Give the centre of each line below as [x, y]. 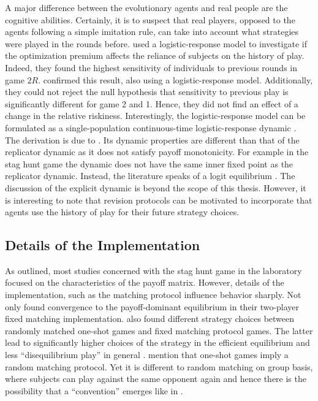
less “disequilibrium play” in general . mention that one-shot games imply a [147, 355]
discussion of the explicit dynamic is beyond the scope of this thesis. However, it [156, 187]
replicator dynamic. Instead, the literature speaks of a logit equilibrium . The [150, 176]
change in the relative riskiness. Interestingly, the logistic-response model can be [155, 116]
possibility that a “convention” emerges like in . [94, 390]
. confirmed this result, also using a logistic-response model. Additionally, [176, 79]
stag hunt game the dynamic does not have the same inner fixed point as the [149, 163]
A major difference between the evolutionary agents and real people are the [146, 7]
